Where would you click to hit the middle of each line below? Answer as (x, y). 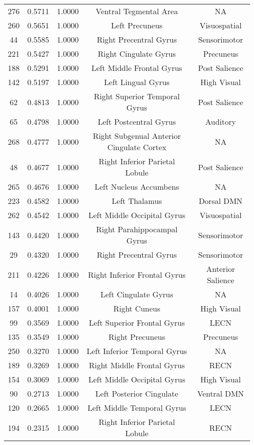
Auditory (221, 122)
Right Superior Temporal (137, 96)
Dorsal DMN (221, 201)
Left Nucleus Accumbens (137, 187)
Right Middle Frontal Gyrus (137, 365)
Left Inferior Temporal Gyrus (137, 351)
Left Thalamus (137, 201)
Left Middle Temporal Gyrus (137, 408)
